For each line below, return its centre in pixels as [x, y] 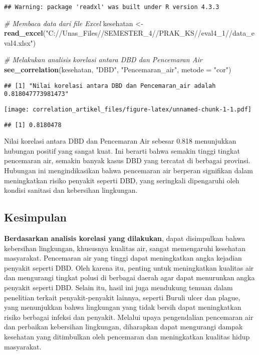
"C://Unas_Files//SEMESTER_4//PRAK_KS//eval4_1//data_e [150, 33]
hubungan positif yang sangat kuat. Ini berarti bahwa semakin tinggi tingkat [122, 150]
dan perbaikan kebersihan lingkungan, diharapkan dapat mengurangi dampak [123, 327]
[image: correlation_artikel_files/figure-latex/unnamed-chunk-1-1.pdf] [128, 109]
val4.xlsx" [19, 42]
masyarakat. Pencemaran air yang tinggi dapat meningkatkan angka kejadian [123, 258]
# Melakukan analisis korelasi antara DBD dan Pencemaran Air [103, 60]
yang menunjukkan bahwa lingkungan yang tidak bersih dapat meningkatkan [123, 307]
